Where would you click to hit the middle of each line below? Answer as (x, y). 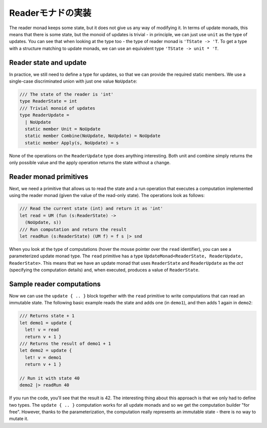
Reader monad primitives (49, 176)
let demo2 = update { (46, 351)
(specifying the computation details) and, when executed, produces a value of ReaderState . (104, 270)
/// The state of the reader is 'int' (67, 94)
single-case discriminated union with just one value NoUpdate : (73, 81)
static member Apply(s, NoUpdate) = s (72, 143)
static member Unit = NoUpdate (63, 129)
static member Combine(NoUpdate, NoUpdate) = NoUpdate (93, 136)
